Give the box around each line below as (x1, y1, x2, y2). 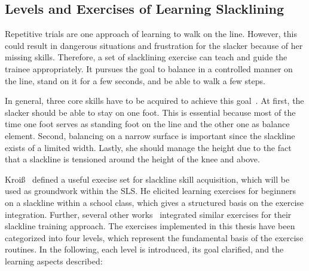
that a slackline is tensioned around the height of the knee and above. (5, 153, 260, 165)
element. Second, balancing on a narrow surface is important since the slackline (5, 129, 295, 141)
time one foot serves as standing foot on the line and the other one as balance (5, 118, 290, 130)
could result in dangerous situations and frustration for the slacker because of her (5, 39, 303, 51)
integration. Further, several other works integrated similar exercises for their (5, 208, 292, 220)
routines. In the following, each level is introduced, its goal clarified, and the (5, 243, 284, 255)
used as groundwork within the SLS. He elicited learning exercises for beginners (5, 184, 296, 197)
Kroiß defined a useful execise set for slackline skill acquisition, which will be (5, 173, 290, 185)
